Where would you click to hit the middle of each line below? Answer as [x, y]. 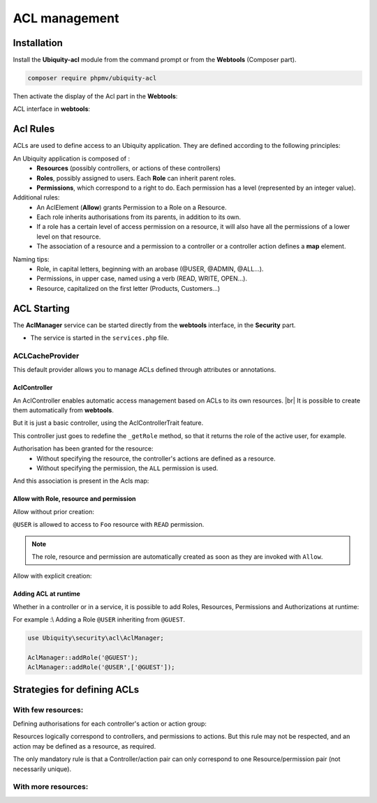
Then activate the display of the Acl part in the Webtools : [95, 96]
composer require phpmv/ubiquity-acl [92, 78]
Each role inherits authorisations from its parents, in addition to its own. [139, 217]
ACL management [66, 18]
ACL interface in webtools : [52, 109]
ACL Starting [41, 308]
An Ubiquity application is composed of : [72, 158]
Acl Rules [34, 129]
